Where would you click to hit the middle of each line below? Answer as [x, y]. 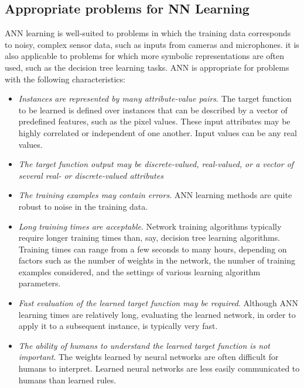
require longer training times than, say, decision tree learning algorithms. [149, 238]
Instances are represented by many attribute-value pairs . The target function [155, 98]
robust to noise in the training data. [83, 206]
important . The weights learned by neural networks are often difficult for [148, 357]
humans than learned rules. [67, 380]
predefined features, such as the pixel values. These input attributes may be [154, 121]
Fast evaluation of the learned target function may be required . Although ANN [158, 303]
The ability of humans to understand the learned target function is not [144, 345]
